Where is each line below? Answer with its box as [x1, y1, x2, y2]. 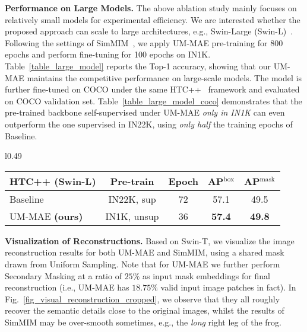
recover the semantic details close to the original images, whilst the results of [5, 304, 284, 317]
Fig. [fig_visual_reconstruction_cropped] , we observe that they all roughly [5, 292, 280, 305]
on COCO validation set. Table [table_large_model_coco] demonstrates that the [5, 94, 302, 107]
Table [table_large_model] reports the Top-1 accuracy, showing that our [5, 59, 271, 72]
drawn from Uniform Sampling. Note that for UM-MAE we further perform [5, 257, 280, 270]
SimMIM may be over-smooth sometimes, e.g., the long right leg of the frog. [5, 315, 281, 328]
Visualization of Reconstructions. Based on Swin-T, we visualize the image [5, 234, 295, 247]
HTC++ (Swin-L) [10, 174, 96, 188]
